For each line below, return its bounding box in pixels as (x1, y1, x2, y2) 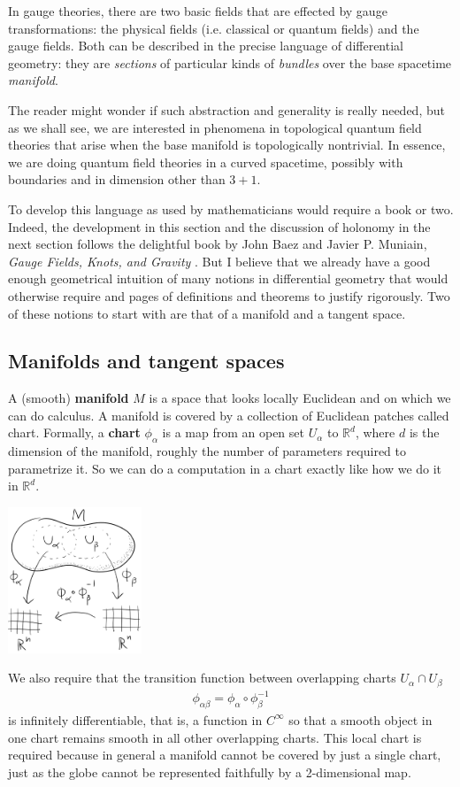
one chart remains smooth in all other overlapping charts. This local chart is (8, 728, 422, 746)
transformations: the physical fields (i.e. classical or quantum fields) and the (8, 19, 419, 37)
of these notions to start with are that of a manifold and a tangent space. (8, 304, 406, 322)
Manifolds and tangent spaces (8, 347, 285, 374)
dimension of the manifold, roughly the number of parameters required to (8, 442, 406, 460)
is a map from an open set (162, 423, 304, 442)
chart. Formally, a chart (8, 423, 141, 442)
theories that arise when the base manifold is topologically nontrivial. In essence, (8, 135, 446, 154)
